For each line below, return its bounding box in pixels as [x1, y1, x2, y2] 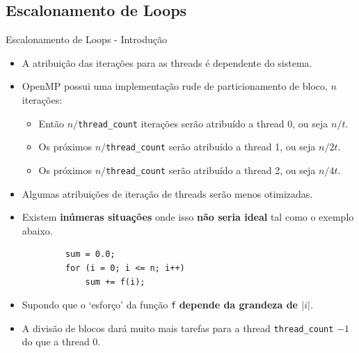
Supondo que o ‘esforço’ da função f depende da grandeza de [22, 297, 298, 312]
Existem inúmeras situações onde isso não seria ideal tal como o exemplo [22, 210, 354, 224]
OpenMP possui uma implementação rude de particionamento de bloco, [22, 79, 328, 93]
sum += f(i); [85, 276, 145, 287]
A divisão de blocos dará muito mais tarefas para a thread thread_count [22, 320, 334, 335]
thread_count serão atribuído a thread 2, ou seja [106, 162, 316, 177]
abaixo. [22, 223, 53, 237]
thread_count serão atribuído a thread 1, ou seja [106, 139, 316, 154]
